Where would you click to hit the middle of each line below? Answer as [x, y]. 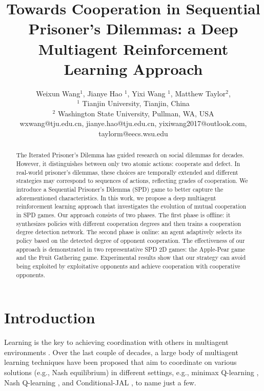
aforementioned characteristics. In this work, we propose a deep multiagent [116, 198]
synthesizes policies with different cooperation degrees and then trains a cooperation [128, 223]
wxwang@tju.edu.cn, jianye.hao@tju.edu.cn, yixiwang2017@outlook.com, [133, 123]
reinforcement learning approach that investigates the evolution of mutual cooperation [131, 206]
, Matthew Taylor [198, 93]
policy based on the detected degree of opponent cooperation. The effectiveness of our [130, 241]
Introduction [50, 317]
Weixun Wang [58, 93]
